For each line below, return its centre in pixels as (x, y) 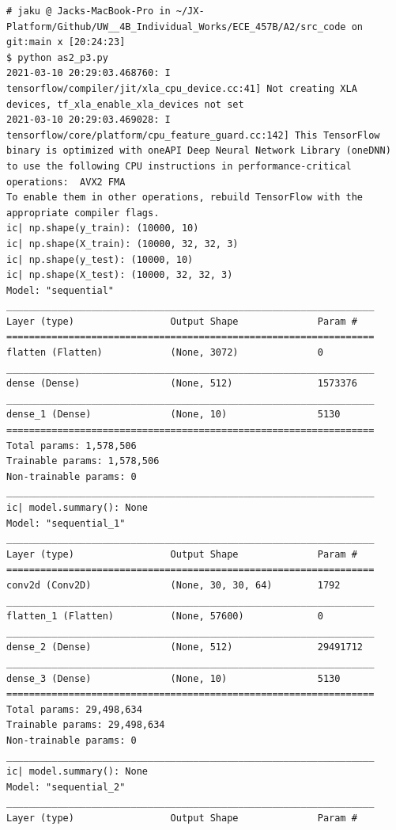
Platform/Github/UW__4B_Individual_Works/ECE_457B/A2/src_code (176, 27)
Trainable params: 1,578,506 (83, 461)
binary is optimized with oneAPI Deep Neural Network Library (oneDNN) (199, 151)
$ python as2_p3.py (57, 57)
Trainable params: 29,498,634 (86, 725)
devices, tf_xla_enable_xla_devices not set (125, 104)
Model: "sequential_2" (66, 787)
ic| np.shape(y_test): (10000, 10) (100, 259)
